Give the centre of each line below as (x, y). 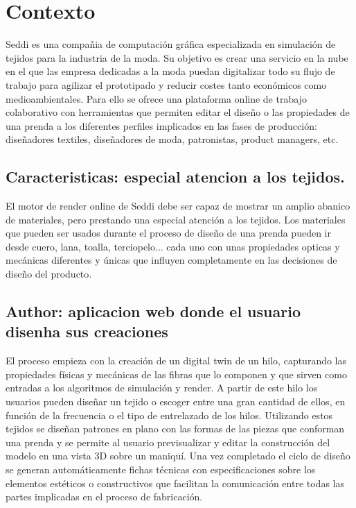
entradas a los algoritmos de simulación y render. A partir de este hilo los (162, 388)
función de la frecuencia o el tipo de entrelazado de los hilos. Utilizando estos (169, 415)
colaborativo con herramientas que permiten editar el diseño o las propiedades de (178, 112)
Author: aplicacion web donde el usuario (153, 311)
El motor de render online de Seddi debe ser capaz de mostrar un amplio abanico (178, 206)
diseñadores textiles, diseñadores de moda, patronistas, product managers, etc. (172, 139)
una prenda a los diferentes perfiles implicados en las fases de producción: (161, 125)
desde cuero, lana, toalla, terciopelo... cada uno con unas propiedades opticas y (173, 246)
